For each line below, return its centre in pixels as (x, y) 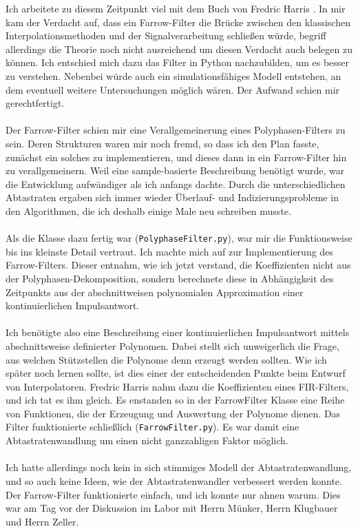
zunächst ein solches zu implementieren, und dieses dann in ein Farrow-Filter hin (176, 157)
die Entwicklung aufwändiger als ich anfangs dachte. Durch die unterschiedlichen (176, 184)
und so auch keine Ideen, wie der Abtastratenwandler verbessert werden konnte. (174, 480)
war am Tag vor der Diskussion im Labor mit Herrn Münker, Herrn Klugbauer (172, 508)
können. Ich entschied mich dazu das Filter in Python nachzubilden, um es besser (178, 62)
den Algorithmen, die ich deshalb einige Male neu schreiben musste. (148, 210)
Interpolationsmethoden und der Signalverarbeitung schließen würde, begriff (166, 35)
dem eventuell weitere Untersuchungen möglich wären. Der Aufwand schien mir (173, 89)
